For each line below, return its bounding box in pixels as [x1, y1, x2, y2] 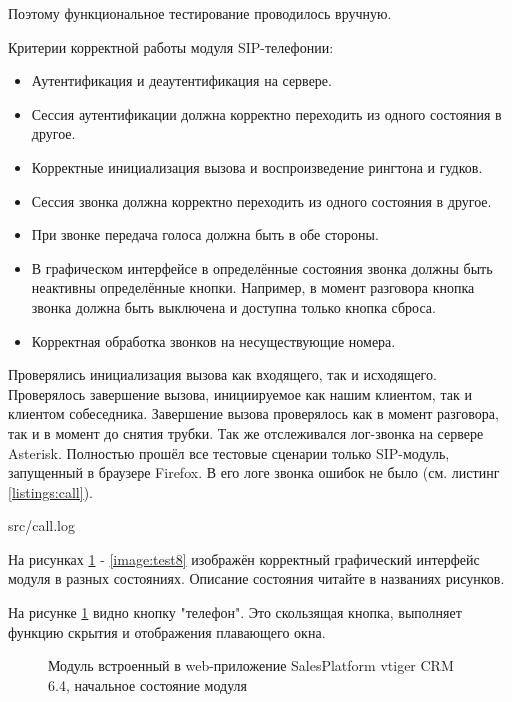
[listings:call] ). [8, 481, 93, 502]
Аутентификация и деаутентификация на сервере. [31, 70, 332, 91]
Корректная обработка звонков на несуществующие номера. [31, 330, 396, 351]
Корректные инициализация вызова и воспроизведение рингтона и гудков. [31, 156, 483, 177]
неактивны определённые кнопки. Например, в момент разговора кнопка [31, 277, 475, 298]
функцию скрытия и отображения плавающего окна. [8, 621, 326, 642]
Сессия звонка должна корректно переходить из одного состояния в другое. [31, 190, 492, 211]
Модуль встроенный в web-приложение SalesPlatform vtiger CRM [48, 655, 454, 676]
